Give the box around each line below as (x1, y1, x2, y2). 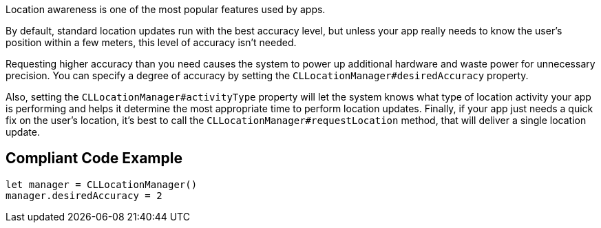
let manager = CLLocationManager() (6, 178, 198, 190)
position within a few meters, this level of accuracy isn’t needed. (6, 37, 297, 48)
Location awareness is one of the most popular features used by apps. (6, 3, 326, 15)
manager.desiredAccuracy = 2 (6, 189, 162, 201)
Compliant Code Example (6, 149, 182, 167)
